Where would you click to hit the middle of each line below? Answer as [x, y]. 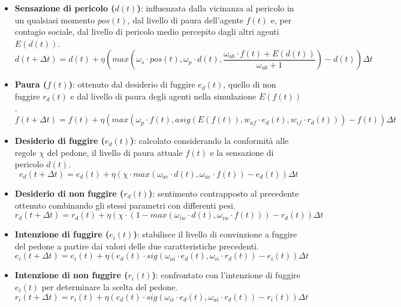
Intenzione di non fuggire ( [71, 275]
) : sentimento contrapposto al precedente [224, 193]
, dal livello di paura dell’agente [185, 19]
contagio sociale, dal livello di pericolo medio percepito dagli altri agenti [147, 31]
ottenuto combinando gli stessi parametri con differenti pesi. [125, 205]
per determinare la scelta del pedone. [110, 286]
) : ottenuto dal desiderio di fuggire [132, 84]
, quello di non [250, 84]
